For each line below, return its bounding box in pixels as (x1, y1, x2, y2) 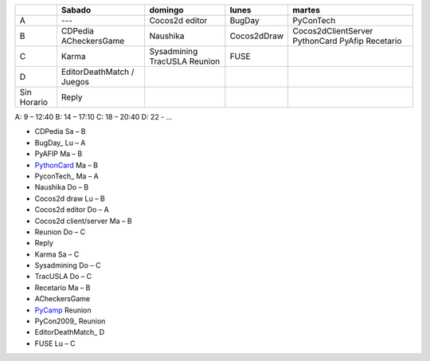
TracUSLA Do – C (34, 272, 92, 281)
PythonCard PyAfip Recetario (292, 36, 402, 46)
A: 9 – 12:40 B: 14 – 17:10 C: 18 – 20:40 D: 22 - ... (14, 112, 173, 121)
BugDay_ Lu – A (34, 138, 86, 147)
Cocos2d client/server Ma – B (34, 216, 132, 226)
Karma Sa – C (34, 249, 80, 259)
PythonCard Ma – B (34, 160, 99, 170)
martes (292, 5, 320, 15)
